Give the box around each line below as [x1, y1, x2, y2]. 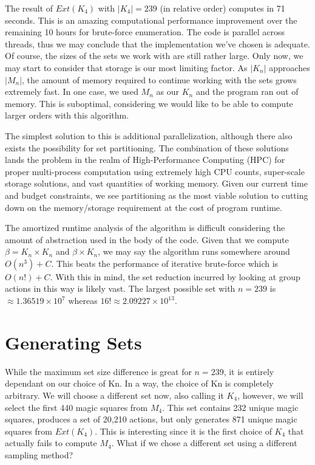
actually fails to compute [5, 436, 97, 449]
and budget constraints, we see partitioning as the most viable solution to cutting [5, 188, 308, 201]
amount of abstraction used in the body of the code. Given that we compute [5, 233, 289, 246]
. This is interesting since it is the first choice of [95, 424, 272, 437]
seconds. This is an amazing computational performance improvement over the [5, 13, 297, 26]
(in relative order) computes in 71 [160, 2, 285, 14]
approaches [269, 61, 310, 74]
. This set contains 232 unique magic [162, 401, 299, 413]
